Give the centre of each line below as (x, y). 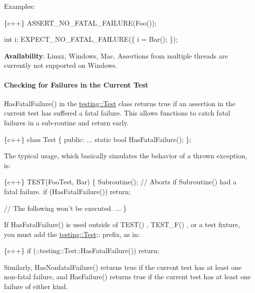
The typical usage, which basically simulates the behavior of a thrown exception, (126, 156)
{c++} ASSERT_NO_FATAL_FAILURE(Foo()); (80, 22)
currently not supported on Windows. (61, 65)
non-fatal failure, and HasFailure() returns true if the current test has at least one (127, 277)
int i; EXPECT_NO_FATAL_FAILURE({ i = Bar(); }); (91, 39)
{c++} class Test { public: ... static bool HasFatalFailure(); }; (98, 139)
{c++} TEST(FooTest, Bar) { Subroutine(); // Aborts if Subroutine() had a (120, 182)
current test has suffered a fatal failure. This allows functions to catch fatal (117, 113)
